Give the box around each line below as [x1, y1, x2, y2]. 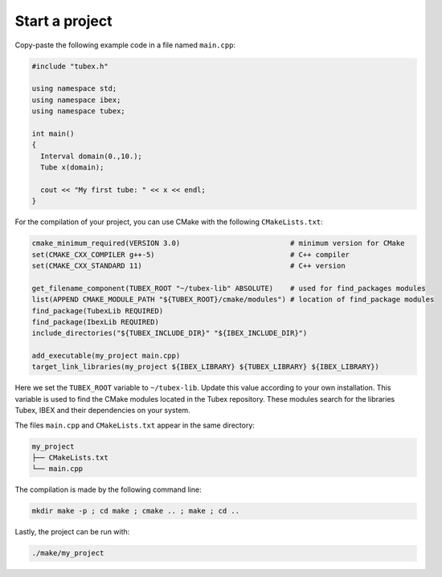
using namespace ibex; [31, 95, 121, 104]
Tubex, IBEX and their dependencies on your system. [14, 406, 190, 415]
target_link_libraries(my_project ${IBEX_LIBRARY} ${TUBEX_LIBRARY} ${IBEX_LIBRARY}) [31, 362, 379, 371]
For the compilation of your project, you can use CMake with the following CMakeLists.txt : [14, 217, 323, 227]
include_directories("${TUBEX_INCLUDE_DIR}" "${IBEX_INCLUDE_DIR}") [31, 329, 308, 338]
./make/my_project [31, 549, 104, 558]
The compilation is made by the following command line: [14, 485, 202, 494]
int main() [31, 129, 75, 138]
